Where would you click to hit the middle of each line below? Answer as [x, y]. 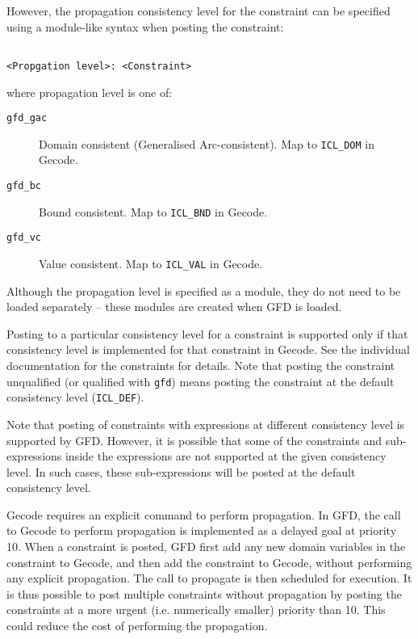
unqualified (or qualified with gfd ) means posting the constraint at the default [201, 381]
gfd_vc [24, 238]
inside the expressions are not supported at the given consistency [226, 456]
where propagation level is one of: [90, 92]
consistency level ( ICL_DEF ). [75, 397]
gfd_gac [27, 118]
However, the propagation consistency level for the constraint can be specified [199, 11]
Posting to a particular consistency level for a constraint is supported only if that [207, 333]
